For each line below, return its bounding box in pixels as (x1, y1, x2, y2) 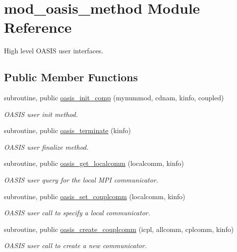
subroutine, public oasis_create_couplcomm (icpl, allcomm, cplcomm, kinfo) (4, 224, 234, 234)
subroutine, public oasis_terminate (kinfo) (4, 125, 131, 136)
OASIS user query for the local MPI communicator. (4, 175, 158, 185)
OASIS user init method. (4, 109, 78, 119)
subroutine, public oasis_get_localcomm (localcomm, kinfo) (4, 158, 184, 168)
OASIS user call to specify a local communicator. (4, 207, 151, 218)
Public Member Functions (4, 69, 138, 85)
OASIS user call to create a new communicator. (4, 240, 147, 251)
